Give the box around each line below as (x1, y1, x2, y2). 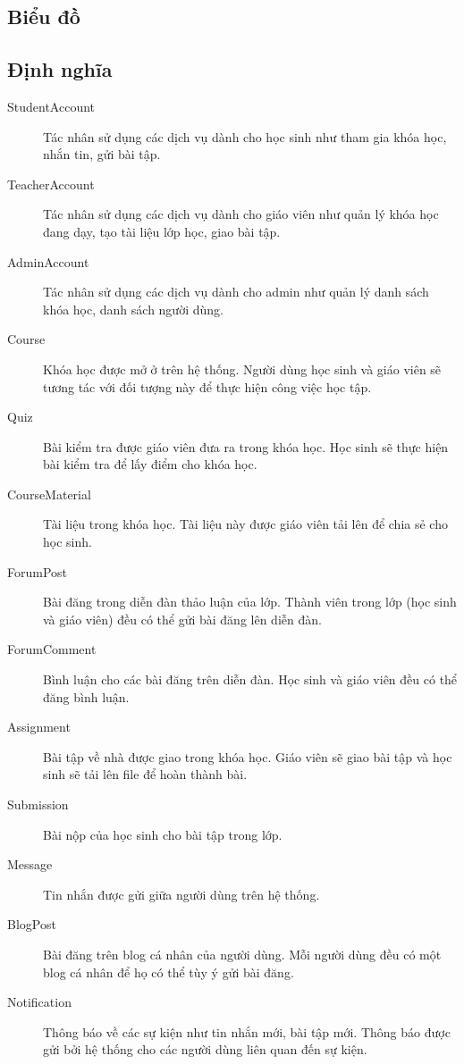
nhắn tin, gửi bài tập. (43, 145, 161, 163)
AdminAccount (7, 252, 89, 271)
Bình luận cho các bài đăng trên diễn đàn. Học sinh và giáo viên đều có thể (43, 670, 458, 689)
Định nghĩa (7, 55, 113, 83)
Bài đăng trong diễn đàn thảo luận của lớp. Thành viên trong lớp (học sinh (43, 592, 457, 611)
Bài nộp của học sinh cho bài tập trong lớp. (43, 825, 283, 843)
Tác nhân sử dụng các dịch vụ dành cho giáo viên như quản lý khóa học (43, 205, 439, 223)
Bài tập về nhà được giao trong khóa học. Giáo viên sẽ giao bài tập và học (43, 747, 452, 766)
